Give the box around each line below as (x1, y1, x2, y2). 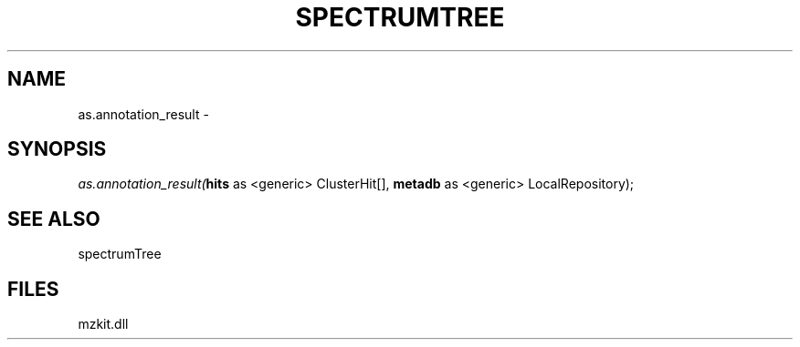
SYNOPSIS (7, 138, 107, 161)
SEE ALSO (7, 207, 100, 230)
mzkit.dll (78, 316, 129, 332)
